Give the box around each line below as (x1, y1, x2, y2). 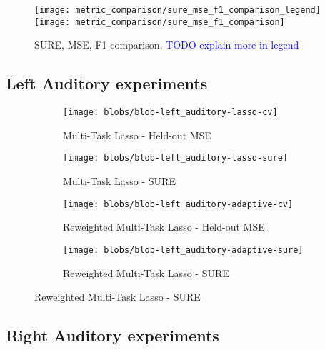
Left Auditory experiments (6, 72, 208, 94)
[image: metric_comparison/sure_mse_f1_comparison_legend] (34, 5, 321, 15)
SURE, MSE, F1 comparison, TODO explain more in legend (34, 37, 299, 52)
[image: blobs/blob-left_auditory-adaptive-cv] (63, 199, 294, 209)
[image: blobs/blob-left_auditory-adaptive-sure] (63, 244, 304, 255)
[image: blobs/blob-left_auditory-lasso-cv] (63, 107, 278, 118)
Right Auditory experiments (6, 324, 219, 346)
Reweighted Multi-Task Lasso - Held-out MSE (63, 219, 265, 234)
